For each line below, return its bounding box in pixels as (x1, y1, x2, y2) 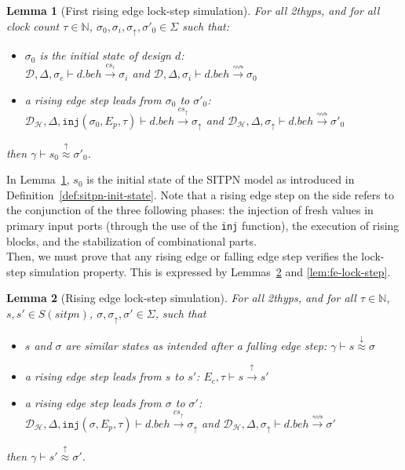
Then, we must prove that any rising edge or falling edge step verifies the (6, 248, 358, 264)
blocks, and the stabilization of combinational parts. (6, 232, 257, 249)
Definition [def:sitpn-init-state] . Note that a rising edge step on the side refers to (6, 186, 394, 202)
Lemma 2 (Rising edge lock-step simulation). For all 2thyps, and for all (6, 290, 356, 306)
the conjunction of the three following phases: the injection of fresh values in (6, 202, 374, 218)
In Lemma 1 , (6, 171, 70, 188)
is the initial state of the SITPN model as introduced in (86, 171, 355, 188)
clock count (6, 17, 60, 34)
